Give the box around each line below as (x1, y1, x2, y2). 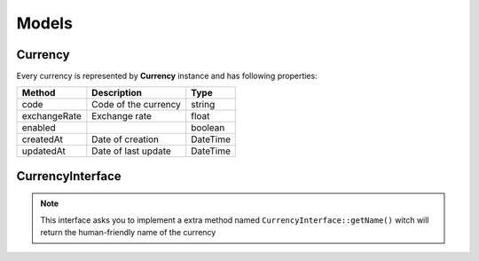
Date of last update (91, 145, 172, 157)
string (191, 99, 216, 111)
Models (16, 13, 73, 33)
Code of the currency (91, 99, 182, 111)
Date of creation (91, 133, 160, 146)
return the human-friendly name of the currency (40, 227, 216, 238)
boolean (191, 122, 225, 134)
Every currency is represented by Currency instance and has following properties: (16, 71, 318, 82)
